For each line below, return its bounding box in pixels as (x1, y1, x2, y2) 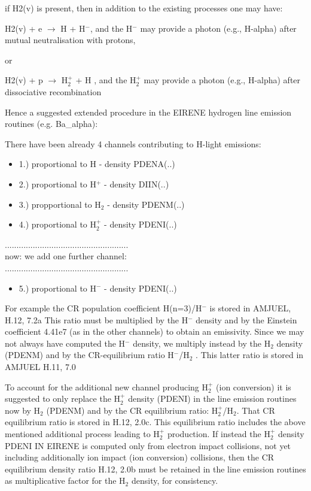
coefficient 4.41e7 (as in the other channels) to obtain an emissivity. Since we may (5, 325, 304, 338)
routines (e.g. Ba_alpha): (5, 117, 98, 130)
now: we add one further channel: (5, 250, 127, 262)
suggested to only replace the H (5, 392, 121, 405)
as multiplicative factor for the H (5, 474, 126, 487)
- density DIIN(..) (104, 177, 169, 190)
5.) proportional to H (19, 281, 97, 294)
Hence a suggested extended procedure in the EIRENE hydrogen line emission (5, 105, 292, 118)
